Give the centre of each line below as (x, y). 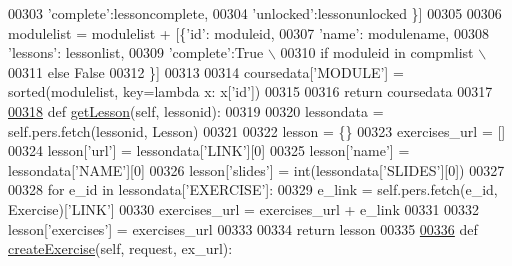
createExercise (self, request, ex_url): (120, 248)
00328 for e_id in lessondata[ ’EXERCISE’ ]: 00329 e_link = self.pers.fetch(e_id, (253, 189)
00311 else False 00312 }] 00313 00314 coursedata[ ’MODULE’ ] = (206, 71)
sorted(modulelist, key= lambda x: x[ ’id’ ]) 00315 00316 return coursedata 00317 (250, 91)
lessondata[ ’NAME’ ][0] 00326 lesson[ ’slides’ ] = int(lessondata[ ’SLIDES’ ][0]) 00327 (256, 169)
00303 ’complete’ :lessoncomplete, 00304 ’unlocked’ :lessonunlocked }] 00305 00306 (255, 13)
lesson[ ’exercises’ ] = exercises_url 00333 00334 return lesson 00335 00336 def (243, 228)
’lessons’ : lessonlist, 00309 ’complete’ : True (136, 52)
